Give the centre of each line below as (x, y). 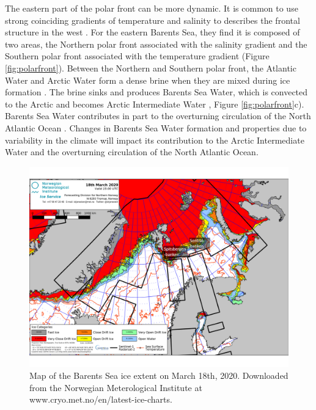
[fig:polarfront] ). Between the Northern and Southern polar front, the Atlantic (151, 68)
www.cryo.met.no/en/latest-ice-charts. (101, 399)
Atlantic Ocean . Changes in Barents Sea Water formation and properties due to (156, 127)
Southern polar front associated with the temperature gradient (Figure (137, 56)
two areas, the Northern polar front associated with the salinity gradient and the (156, 44)
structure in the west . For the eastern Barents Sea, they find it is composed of (152, 32)
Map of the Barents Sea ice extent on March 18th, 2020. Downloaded (159, 375)
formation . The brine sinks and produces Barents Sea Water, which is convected (156, 92)
